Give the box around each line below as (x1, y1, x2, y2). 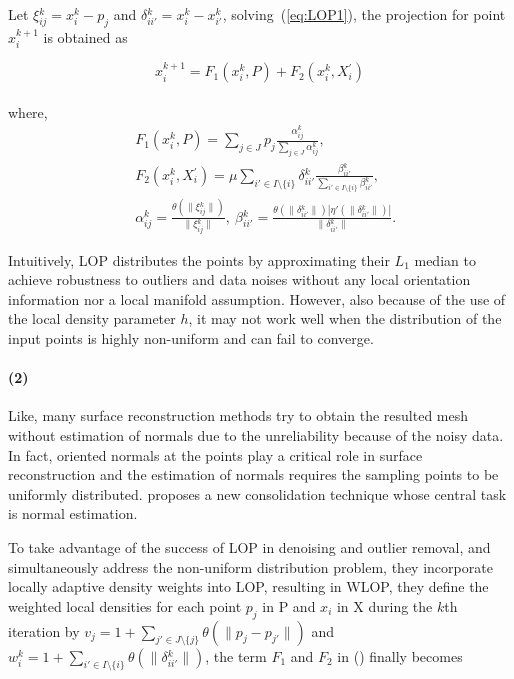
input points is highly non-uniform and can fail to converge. (8, 328, 374, 349)
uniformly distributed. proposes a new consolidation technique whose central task (8, 483, 507, 504)
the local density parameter (8, 308, 176, 329)
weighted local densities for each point (8, 595, 242, 616)
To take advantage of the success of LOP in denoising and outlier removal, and (8, 537, 491, 558)
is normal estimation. (8, 503, 138, 524)
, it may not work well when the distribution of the (188, 308, 502, 329)
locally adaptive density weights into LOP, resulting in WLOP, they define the (8, 576, 489, 597)
